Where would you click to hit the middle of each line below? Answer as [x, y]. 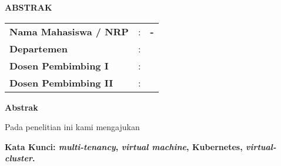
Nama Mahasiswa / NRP [69, 31]
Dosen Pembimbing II [61, 82]
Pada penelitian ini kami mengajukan [72, 127]
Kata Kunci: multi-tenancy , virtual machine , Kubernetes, [124, 146]
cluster [19, 158]
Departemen [39, 48]
